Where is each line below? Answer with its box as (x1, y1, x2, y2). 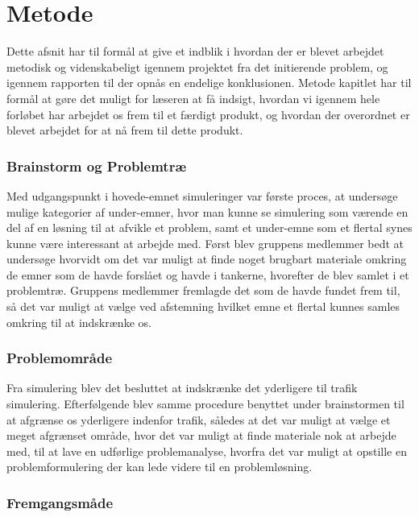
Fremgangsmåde (6, 492, 114, 512)
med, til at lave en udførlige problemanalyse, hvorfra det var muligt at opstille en (6, 442, 407, 459)
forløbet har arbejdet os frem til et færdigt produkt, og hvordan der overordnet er (6, 105, 410, 122)
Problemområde (6, 348, 113, 368)
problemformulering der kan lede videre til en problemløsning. (6, 458, 313, 475)
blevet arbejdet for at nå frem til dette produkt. (6, 122, 243, 139)
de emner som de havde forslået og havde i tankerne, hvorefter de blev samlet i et (6, 266, 409, 283)
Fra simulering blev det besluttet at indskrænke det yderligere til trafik (6, 379, 358, 396)
